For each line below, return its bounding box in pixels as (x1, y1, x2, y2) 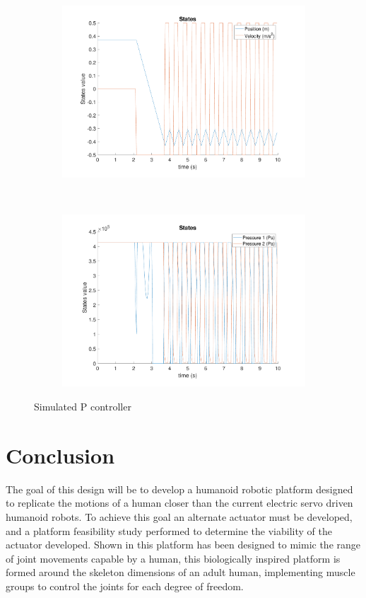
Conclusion (6, 440, 115, 469)
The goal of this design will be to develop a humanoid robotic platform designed (6, 481, 353, 496)
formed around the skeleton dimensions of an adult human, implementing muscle (6, 565, 355, 580)
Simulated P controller (34, 399, 131, 413)
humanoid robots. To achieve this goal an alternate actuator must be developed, (6, 509, 353, 524)
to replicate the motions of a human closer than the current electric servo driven (6, 495, 353, 510)
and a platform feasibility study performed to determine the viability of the (6, 523, 332, 538)
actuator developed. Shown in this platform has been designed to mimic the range (6, 537, 361, 552)
